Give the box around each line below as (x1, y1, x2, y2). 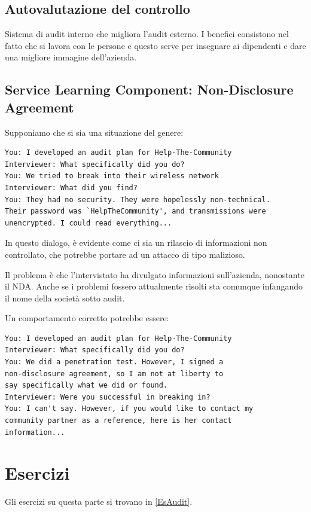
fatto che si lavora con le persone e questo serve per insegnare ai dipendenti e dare (5, 39, 306, 51)
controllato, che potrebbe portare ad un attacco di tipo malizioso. (5, 248, 245, 260)
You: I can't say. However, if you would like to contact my (5, 404, 254, 413)
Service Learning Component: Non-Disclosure (5, 80, 294, 99)
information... (5, 428, 65, 437)
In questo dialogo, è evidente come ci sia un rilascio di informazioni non (5, 236, 267, 249)
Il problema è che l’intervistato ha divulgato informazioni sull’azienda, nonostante (5, 268, 304, 281)
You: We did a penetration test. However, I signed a (5, 358, 224, 367)
